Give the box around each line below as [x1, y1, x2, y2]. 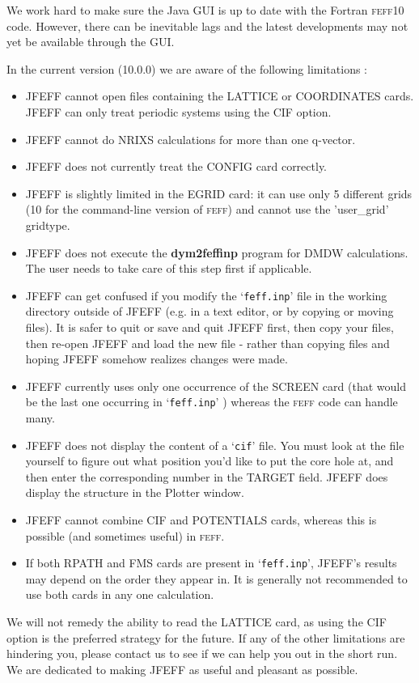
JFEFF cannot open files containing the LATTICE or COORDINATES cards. [25, 87, 414, 104]
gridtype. [25, 216, 70, 233]
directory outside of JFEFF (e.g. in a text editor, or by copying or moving [25, 303, 394, 320]
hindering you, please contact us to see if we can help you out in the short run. [6, 645, 398, 662]
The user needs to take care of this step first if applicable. [25, 260, 312, 277]
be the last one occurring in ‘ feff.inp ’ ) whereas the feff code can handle [25, 393, 398, 410]
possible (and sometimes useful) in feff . [25, 527, 225, 544]
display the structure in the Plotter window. [25, 484, 244, 501]
